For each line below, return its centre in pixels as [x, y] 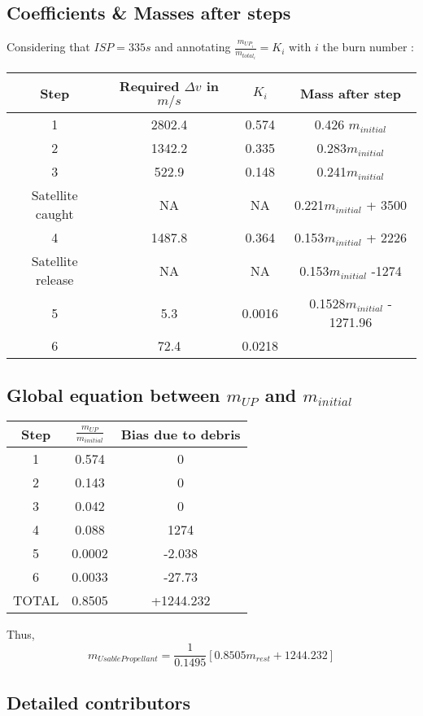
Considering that [48, 47]
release [55, 280]
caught [55, 214]
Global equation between [113, 394]
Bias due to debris [181, 434]
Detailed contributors [99, 702]
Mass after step [351, 93]
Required [149, 86]
